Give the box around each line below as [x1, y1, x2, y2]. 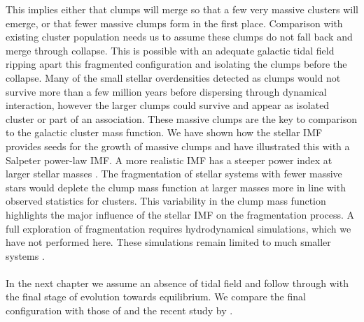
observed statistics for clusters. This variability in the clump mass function [6, 193, 326, 208]
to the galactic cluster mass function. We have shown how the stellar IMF [6, 125, 323, 140]
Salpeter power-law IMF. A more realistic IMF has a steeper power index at [6, 152, 332, 167]
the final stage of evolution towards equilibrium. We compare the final [6, 289, 306, 304]
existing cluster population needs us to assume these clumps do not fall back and [6, 29, 353, 44]
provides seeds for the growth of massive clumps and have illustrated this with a [6, 138, 350, 153]
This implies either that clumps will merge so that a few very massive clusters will [6, 2, 358, 16]
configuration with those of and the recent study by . [6, 303, 233, 318]
